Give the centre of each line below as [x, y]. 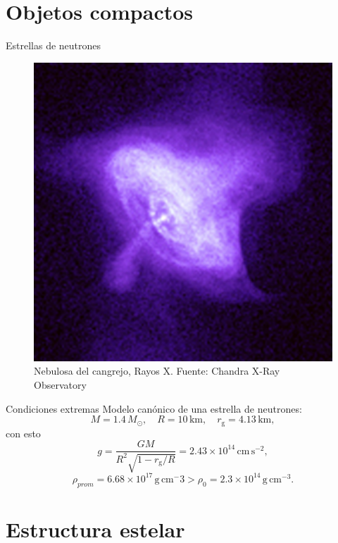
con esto [23, 433]
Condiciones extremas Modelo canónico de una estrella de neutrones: [154, 408]
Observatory [60, 384]
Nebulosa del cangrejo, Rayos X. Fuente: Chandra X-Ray [157, 371]
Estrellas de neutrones [54, 45]
